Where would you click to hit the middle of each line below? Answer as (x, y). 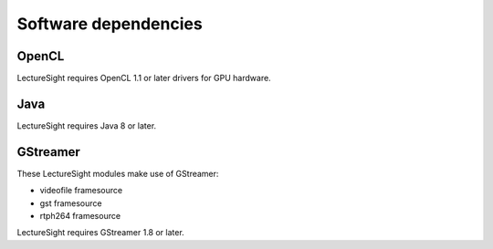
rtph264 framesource (80, 216)
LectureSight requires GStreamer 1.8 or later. (100, 233)
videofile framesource (81, 191)
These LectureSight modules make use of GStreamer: (118, 173)
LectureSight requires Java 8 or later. (87, 125)
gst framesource (71, 203)
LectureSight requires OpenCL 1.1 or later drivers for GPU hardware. (144, 78)
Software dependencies (110, 24)
